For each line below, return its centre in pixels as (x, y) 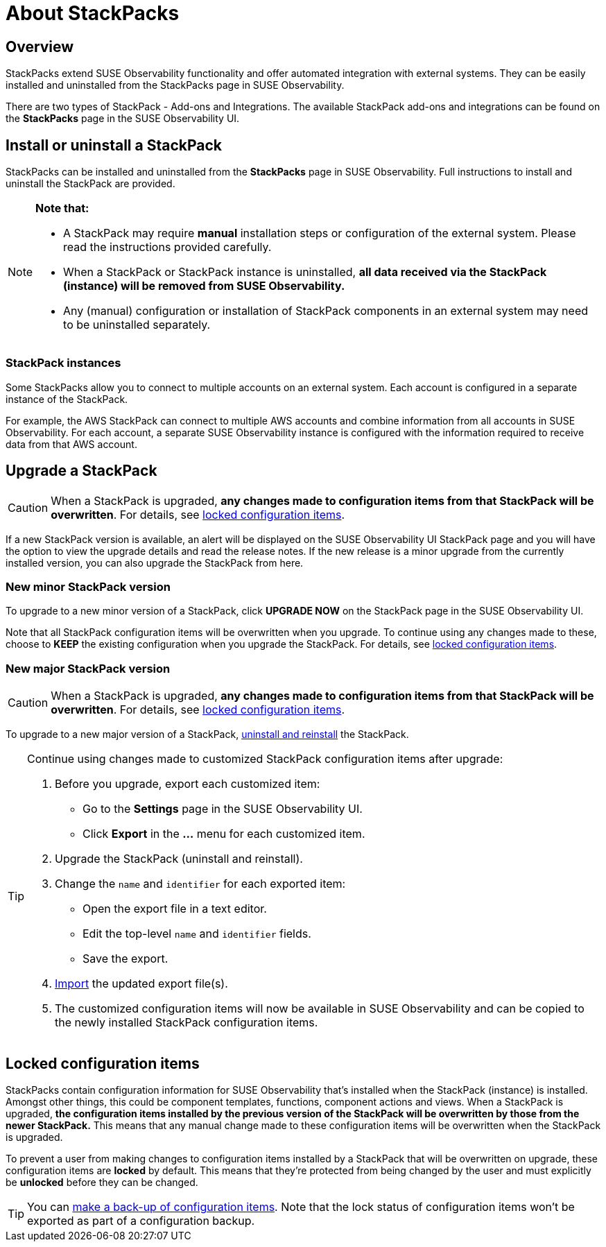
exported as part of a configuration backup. (141, 1220)
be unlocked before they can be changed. (102, 1182)
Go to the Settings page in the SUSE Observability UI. (223, 809)
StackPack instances (63, 363)
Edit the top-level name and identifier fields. (197, 934)
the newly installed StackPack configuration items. (187, 1023)
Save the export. (125, 959)
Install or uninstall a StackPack (114, 145)
